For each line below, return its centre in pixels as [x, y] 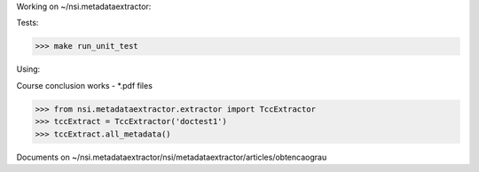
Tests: [27, 23]
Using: [28, 69]
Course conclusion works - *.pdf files [84, 85]
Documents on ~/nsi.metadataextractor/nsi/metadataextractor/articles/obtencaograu [172, 157]
